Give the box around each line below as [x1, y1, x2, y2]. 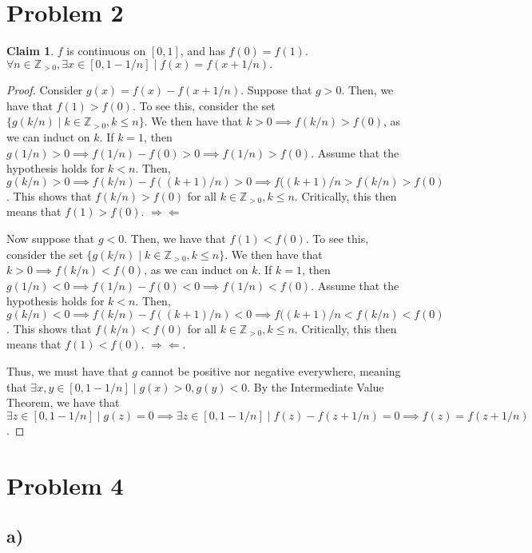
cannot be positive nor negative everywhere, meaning [141, 363, 401, 380]
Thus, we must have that [6, 363, 129, 380]
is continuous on [66, 42, 146, 59]
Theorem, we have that [6, 394, 120, 411]
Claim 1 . [6, 42, 54, 59]
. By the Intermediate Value [247, 378, 384, 395]
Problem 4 [6, 468, 124, 501]
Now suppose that [6, 229, 95, 246]
